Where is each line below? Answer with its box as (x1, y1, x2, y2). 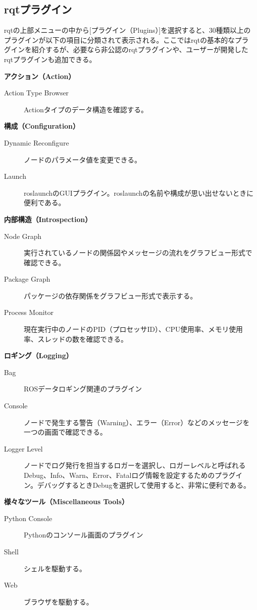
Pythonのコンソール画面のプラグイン (24, 530, 143, 540)
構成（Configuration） (4, 121, 80, 131)
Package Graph (4, 274, 51, 284)
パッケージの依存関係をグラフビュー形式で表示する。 (24, 290, 197, 301)
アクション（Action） (4, 71, 75, 81)
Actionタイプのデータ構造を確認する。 (24, 104, 148, 114)
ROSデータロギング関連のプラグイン (24, 383, 142, 394)
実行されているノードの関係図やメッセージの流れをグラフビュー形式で (24, 247, 253, 258)
